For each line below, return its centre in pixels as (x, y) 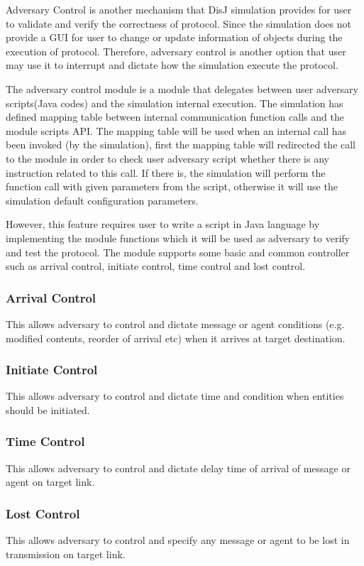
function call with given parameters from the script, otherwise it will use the (172, 186)
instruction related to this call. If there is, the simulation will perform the (166, 172)
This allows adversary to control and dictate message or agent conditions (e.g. (175, 323)
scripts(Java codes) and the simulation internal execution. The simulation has (175, 103)
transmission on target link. (66, 554)
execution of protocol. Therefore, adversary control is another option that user (176, 51)
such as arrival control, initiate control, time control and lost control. (156, 266)
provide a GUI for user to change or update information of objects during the (174, 37)
